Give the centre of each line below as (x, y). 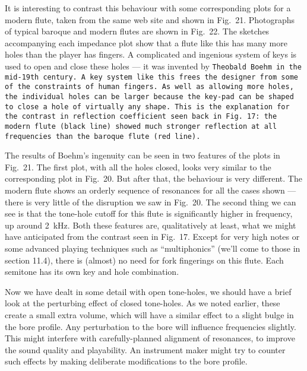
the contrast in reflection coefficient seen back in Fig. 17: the (141, 117)
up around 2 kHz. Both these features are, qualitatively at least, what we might (151, 225)
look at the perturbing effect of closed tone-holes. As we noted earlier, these (143, 303)
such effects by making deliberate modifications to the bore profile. (126, 361)
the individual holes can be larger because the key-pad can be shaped (149, 96)
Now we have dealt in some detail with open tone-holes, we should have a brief (148, 291)
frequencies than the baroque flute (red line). (103, 136)
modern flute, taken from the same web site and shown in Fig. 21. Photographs (150, 19)
